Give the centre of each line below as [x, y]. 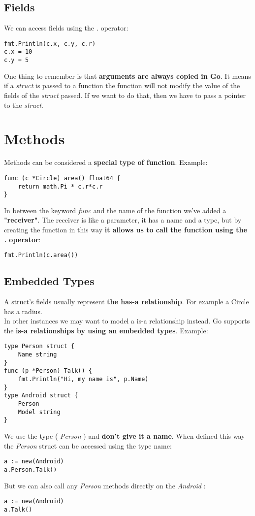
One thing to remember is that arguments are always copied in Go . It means [127, 76]
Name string [37, 355]
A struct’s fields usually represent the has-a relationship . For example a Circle [127, 302]
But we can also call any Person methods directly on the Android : [105, 485]
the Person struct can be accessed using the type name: [88, 445]
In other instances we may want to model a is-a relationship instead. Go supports [127, 321]
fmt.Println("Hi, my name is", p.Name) [83, 379]
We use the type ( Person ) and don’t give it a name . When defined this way [125, 436]
